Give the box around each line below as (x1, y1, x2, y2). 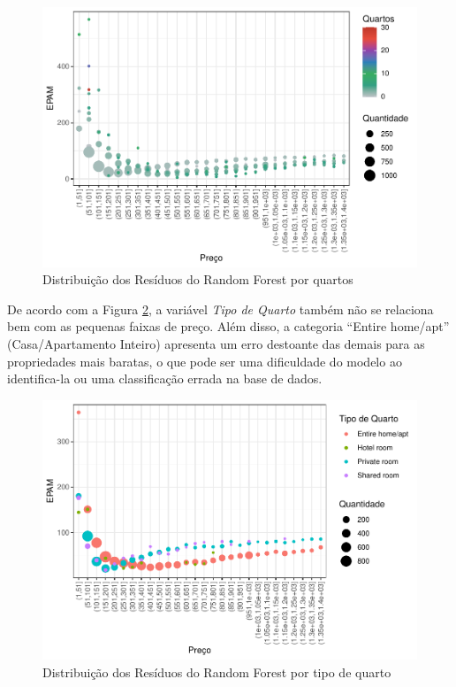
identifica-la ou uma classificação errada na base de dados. (7, 369, 323, 388)
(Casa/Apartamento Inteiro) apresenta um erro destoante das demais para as (7, 334, 425, 352)
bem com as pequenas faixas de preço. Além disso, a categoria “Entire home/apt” (7, 317, 450, 336)
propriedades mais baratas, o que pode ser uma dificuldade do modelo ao (7, 351, 402, 370)
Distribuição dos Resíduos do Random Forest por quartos (42, 270, 353, 289)
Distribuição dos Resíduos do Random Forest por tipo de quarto (42, 662, 391, 681)
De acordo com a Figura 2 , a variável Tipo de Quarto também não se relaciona (7, 299, 434, 318)
